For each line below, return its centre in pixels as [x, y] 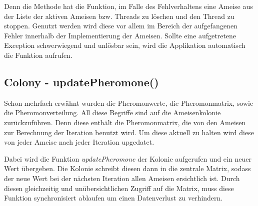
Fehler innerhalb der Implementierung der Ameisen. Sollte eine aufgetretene [120, 35]
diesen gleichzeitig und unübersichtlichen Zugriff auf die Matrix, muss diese [119, 188]
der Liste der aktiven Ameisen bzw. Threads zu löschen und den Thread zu [119, 16]
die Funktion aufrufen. [38, 55]
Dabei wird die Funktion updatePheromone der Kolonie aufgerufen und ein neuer [128, 158]
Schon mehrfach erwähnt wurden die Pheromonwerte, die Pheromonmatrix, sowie [129, 103]
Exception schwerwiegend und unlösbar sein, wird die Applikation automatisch [125, 45]
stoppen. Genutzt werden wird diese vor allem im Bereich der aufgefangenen [121, 26]
